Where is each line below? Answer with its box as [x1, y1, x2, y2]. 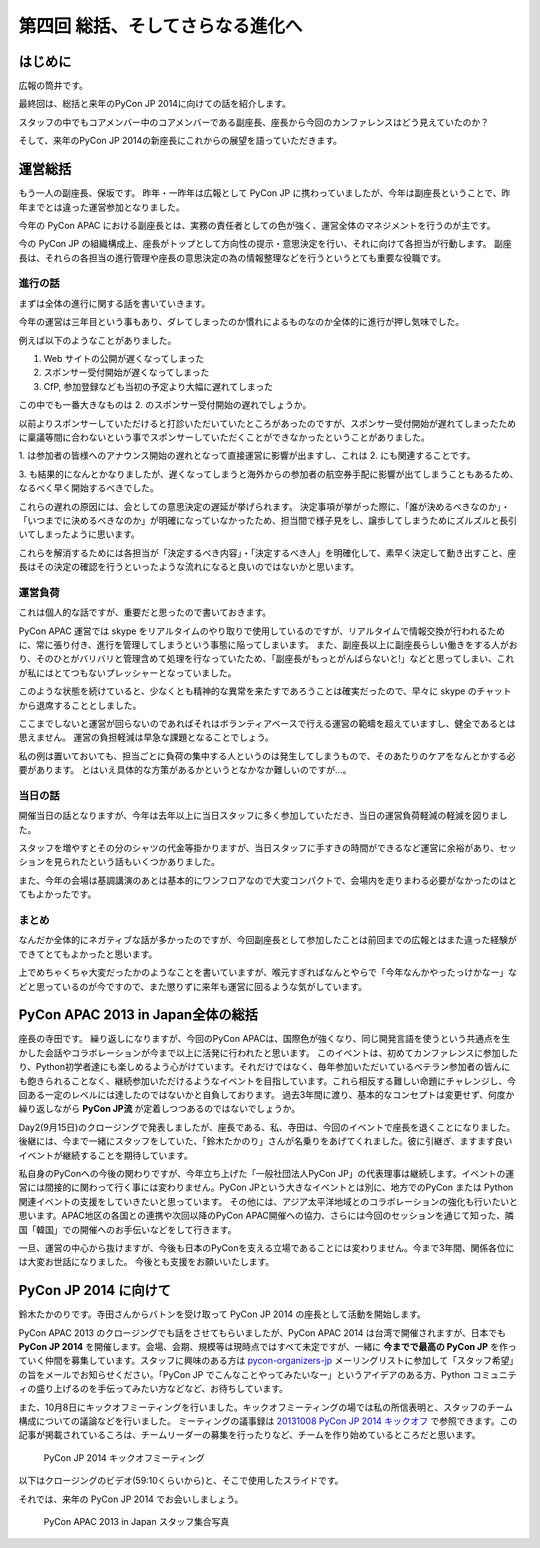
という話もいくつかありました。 [88, 856, 220, 868]
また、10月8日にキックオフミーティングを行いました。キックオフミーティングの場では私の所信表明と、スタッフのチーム [18, 1401, 514, 1413]
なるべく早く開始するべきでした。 [18, 482, 159, 494]
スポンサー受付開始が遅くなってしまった [43, 366, 210, 379]
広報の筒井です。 [18, 80, 89, 92]
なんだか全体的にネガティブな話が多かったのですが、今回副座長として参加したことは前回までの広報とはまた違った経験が [18, 934, 517, 946]
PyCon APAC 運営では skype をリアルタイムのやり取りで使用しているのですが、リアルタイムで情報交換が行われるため [18, 625, 505, 637]
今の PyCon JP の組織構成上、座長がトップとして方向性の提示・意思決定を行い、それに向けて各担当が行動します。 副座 [18, 238, 512, 250]
